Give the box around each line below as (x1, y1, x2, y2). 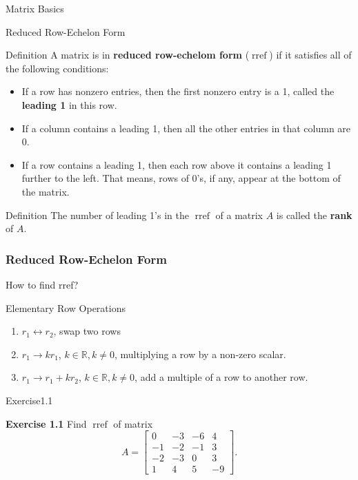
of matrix (113, 416, 153, 430)
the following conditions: (6, 61, 109, 75)
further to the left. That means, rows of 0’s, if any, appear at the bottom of (21, 171, 341, 185)
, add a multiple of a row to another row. (135, 370, 308, 384)
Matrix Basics (6, 1, 64, 15)
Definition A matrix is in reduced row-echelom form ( (6, 48, 250, 62)
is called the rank (276, 207, 352, 222)
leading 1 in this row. (21, 97, 117, 112)
